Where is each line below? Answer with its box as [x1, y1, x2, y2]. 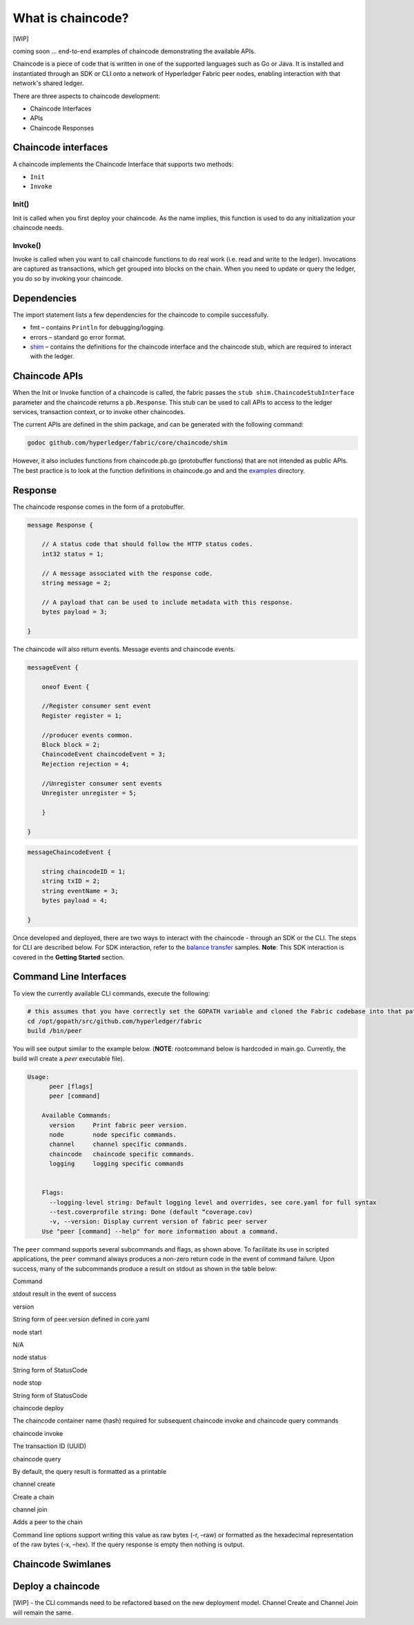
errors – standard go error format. [30, 333, 126, 341]
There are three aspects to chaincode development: [12, 92, 161, 100]
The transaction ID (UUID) [12, 1442, 86, 1450]
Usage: [27, 1073, 50, 1080]
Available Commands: [41, 1111, 112, 1120]
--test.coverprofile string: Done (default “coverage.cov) [49, 1208, 253, 1216]
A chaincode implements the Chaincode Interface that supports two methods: [12, 159, 234, 168]
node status [12, 1353, 47, 1361]
